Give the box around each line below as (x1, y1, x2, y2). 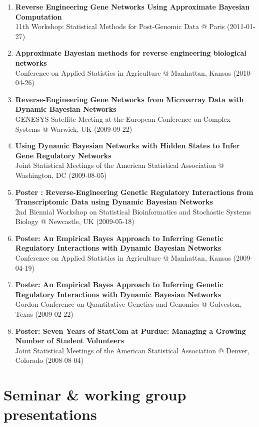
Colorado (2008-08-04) (15, 355, 83, 365)
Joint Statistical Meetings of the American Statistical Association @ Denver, (15, 345, 250, 355)
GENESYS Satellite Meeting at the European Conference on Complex (15, 113, 230, 124)
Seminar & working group (3, 384, 186, 405)
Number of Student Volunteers (15, 335, 124, 346)
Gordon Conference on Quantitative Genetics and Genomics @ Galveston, (15, 299, 242, 309)
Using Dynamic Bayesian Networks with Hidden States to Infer (15, 140, 239, 151)
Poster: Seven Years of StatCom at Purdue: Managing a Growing (15, 325, 246, 336)
